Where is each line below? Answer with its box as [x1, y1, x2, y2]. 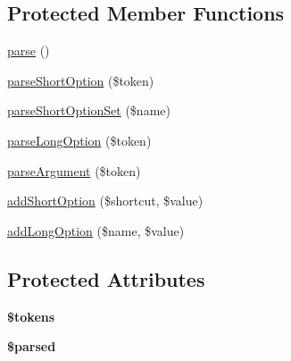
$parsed [7, 337, 56, 356]
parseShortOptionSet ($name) [7, 101, 170, 120]
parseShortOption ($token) [7, 71, 154, 89]
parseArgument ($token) [7, 161, 141, 180]
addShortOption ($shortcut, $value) [7, 191, 204, 210]
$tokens [7, 306, 55, 325]
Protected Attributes [7, 264, 205, 292]
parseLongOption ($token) [7, 130, 152, 149]
